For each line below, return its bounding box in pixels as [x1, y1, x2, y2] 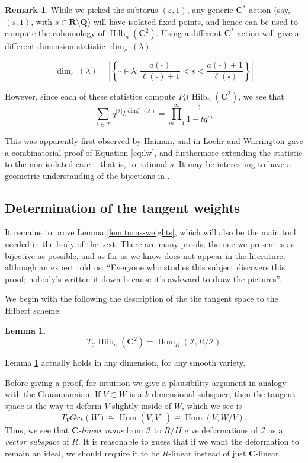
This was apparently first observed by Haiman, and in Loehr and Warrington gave [5, 134, 304, 146]
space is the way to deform [5, 400, 102, 412]
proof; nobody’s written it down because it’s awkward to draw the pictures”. [5, 272, 281, 285]
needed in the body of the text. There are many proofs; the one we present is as [5, 238, 295, 250]
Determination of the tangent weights [5, 198, 240, 216]
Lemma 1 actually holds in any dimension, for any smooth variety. [5, 356, 246, 369]
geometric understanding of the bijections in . [5, 169, 170, 181]
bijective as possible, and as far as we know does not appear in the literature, [5, 249, 285, 261]
